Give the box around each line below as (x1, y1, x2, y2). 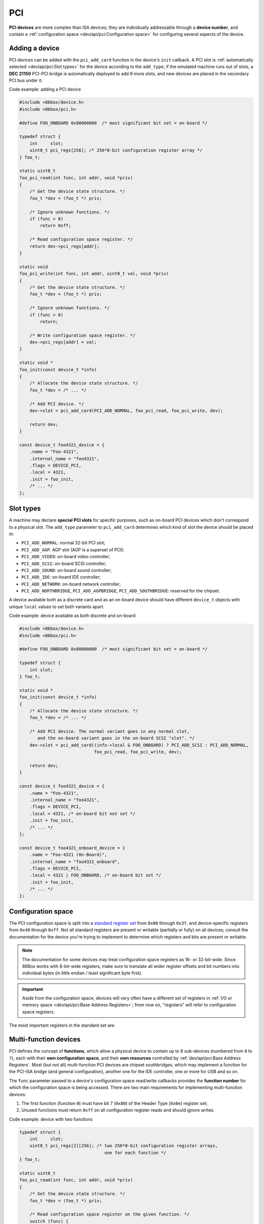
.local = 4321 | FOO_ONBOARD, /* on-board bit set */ (29, 872, 161, 878)
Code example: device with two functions (9, 1116, 93, 1122)
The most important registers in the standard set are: (9, 1022, 116, 1028)
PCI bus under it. (9, 77, 43, 83)
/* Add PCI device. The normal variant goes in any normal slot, (29, 729, 190, 734)
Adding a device (9, 44, 60, 52)
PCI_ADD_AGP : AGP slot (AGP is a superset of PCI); (21, 546, 125, 553)
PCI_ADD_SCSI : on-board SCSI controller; (21, 561, 107, 566)
